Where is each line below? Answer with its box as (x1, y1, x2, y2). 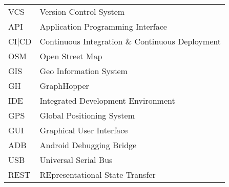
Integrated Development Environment (39, 95, 175, 106)
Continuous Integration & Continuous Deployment (39, 35, 221, 47)
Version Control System (39, 6, 125, 17)
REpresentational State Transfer (39, 169, 156, 180)
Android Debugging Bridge (39, 139, 137, 151)
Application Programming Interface (39, 20, 167, 32)
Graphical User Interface (39, 124, 128, 136)
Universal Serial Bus (39, 154, 113, 166)
